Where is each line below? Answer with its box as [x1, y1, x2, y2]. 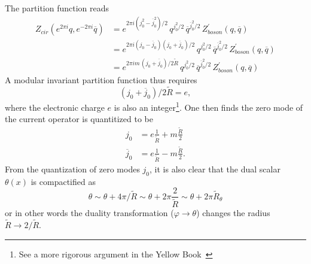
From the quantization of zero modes [5, 162, 140, 175]
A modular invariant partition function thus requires [5, 74, 197, 86]
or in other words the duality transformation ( [5, 207, 174, 219]
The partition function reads [5, 2, 109, 14]
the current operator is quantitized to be [5, 113, 153, 125]
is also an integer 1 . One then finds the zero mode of [114, 99, 303, 113]
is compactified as [31, 175, 96, 187]
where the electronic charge [5, 101, 105, 113]
